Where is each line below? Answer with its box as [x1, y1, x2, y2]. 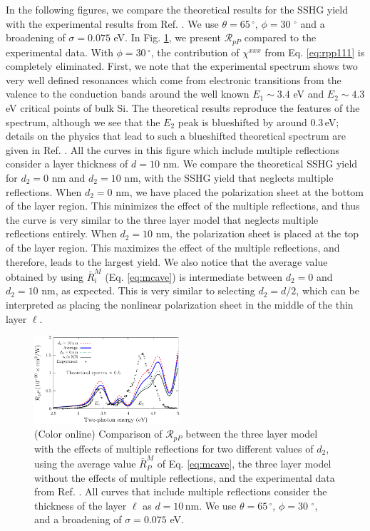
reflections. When [6, 184, 82, 199]
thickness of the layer [34, 498, 127, 512]
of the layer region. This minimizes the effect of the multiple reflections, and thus [6, 198, 360, 213]
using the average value [34, 456, 136, 471]
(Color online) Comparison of [34, 426, 163, 441]
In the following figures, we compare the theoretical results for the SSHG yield [6, 2, 349, 16]
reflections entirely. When [6, 226, 117, 241]
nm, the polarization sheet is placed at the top [155, 226, 359, 241]
